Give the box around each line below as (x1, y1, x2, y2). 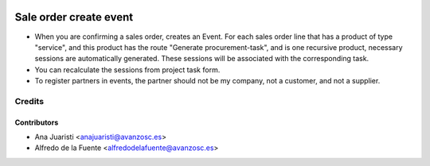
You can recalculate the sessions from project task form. (34, 64, 221, 75)
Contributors (14, 118, 59, 127)
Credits (14, 95, 44, 106)
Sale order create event (14, 10, 134, 24)
